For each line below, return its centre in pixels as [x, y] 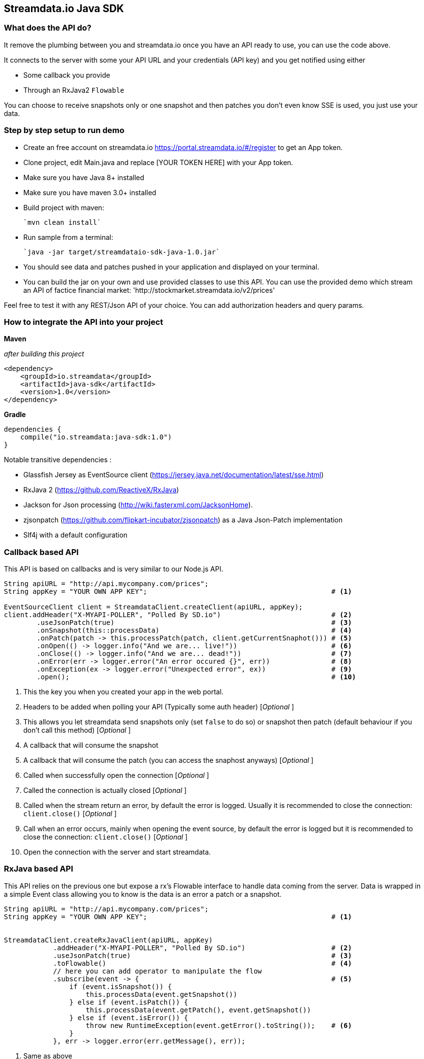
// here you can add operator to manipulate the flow [158, 971]
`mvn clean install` [62, 222]
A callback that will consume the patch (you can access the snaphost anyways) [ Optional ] [169, 760]
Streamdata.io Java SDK [64, 8]
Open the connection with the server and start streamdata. [117, 852]
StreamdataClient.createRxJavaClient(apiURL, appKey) [108, 940]
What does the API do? [48, 28]
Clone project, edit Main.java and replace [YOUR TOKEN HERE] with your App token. [158, 162]
